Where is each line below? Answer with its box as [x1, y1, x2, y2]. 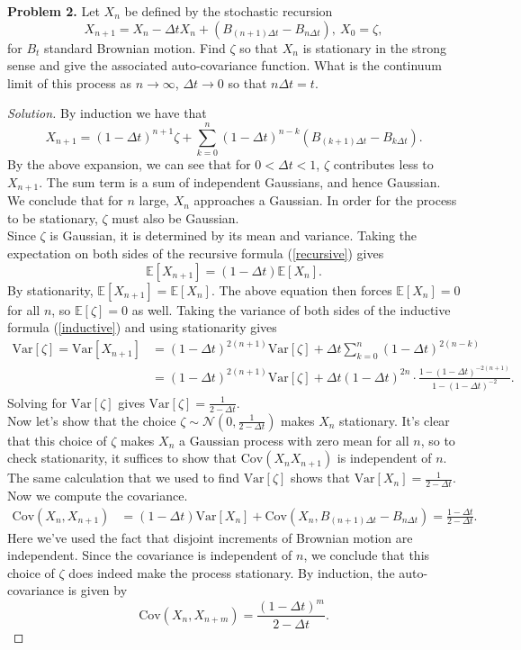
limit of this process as [7, 73, 131, 92]
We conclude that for [7, 191, 123, 210]
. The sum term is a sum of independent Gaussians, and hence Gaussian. [39, 172, 441, 191]
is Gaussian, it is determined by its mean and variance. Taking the [49, 226, 418, 245]
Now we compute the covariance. [7, 485, 188, 504]
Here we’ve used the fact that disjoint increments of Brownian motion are [7, 528, 413, 546]
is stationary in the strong [302, 38, 447, 57]
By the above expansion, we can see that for [7, 155, 251, 174]
